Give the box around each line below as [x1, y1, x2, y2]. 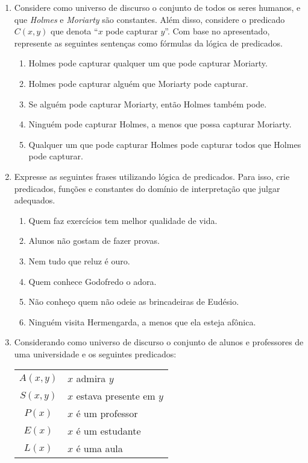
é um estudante [76, 424, 141, 438]
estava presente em [76, 389, 156, 403]
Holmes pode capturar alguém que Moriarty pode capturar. [28, 77, 248, 89]
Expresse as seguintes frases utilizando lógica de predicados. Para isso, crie [14, 170, 290, 182]
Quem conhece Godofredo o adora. [28, 275, 157, 287]
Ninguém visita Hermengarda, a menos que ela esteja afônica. [28, 315, 256, 328]
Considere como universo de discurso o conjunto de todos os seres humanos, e [14, 1, 301, 13]
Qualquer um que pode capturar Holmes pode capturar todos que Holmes [28, 138, 301, 150]
